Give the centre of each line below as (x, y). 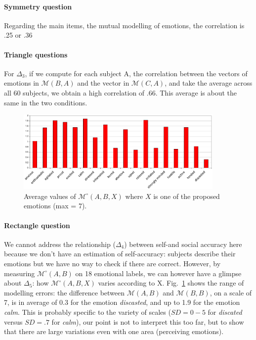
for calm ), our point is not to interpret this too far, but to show (148, 321)
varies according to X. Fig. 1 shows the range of (171, 283)
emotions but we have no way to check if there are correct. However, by (112, 263)
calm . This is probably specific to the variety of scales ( (87, 312)
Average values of (50, 196)
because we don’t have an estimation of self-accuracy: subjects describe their (120, 254)
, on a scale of (231, 292)
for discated (225, 312)
